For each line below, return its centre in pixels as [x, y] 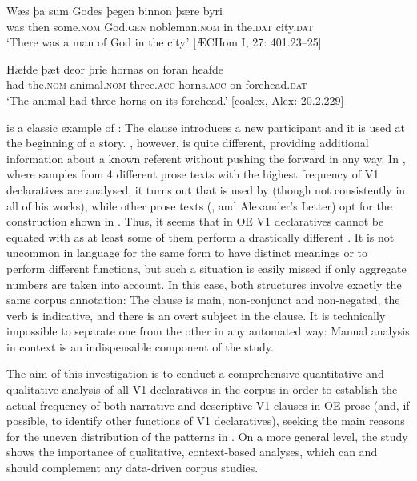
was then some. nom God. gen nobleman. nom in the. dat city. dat [160, 26]
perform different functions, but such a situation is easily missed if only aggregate [206, 268]
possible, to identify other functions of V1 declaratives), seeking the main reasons [206, 421]
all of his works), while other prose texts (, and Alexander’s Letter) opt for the [199, 205]
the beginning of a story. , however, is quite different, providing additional [188, 143]
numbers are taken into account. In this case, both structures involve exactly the [204, 284]
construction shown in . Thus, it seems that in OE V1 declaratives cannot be [195, 221]
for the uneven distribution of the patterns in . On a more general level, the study [207, 436]
